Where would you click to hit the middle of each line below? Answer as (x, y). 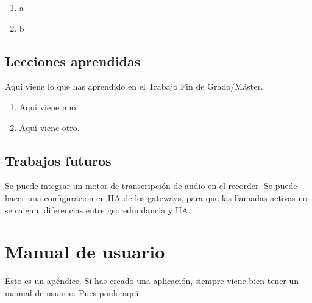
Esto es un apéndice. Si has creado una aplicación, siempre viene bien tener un (152, 281)
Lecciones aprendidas (73, 61)
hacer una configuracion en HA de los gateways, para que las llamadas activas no (156, 197)
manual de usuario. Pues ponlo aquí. (73, 292)
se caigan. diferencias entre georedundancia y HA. (98, 209)
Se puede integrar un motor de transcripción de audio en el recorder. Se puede (151, 186)
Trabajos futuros (58, 160)
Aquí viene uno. (49, 106)
